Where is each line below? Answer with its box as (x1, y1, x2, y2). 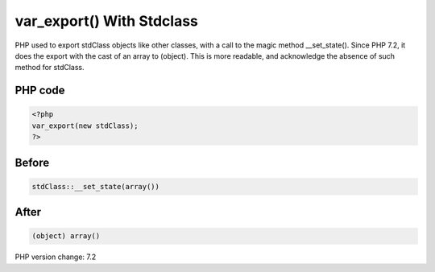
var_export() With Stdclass (14, 12, 199, 30)
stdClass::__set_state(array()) (31, 182, 160, 191)
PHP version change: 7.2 (14, 252, 97, 262)
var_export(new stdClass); (31, 121, 139, 130)
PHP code (14, 84, 65, 97)
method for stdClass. (14, 63, 85, 72)
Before (14, 155, 50, 169)
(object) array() (31, 232, 101, 241)
